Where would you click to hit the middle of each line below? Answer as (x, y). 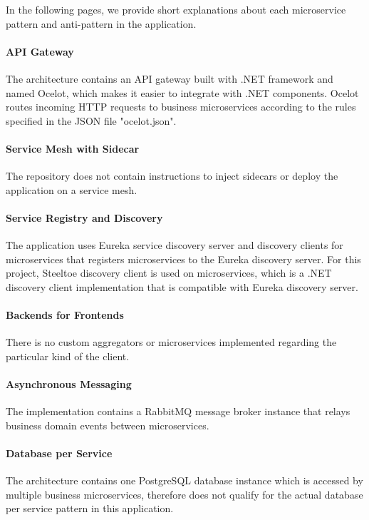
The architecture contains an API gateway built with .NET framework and (170, 78)
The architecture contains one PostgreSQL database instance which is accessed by (184, 480)
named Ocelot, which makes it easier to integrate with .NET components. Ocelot (182, 92)
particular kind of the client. (68, 356)
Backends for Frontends (65, 315)
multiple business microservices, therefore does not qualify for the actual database (184, 494)
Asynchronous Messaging (69, 384)
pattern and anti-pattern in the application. (101, 23)
